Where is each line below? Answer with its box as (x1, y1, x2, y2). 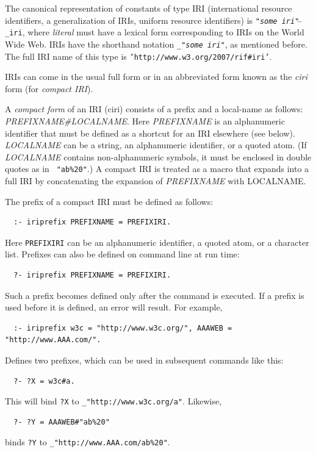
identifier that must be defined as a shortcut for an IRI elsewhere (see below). (5, 126, 295, 139)
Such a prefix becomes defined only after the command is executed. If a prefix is (5, 289, 304, 301)
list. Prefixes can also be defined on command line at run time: (5, 248, 240, 260)
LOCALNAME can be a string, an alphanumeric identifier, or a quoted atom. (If (5, 138, 307, 151)
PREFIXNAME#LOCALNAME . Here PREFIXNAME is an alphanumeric (5, 115, 285, 127)
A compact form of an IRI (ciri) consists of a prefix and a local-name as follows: (5, 102, 303, 115)
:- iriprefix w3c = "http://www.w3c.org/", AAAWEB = (13, 323, 232, 332)
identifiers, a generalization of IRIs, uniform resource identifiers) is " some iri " (5, 13, 300, 26)
